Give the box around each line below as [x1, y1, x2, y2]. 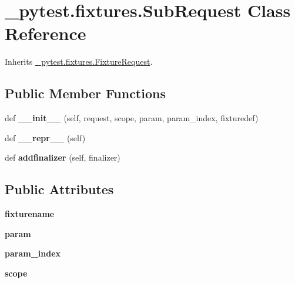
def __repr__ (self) [5, 131, 86, 144]
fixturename [5, 208, 55, 220]
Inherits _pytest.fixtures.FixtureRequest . [5, 55, 153, 68]
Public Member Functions [5, 84, 166, 102]
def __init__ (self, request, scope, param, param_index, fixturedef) [5, 112, 259, 124]
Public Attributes [5, 180, 114, 198]
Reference [5, 21, 86, 45]
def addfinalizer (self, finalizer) [5, 151, 120, 164]
